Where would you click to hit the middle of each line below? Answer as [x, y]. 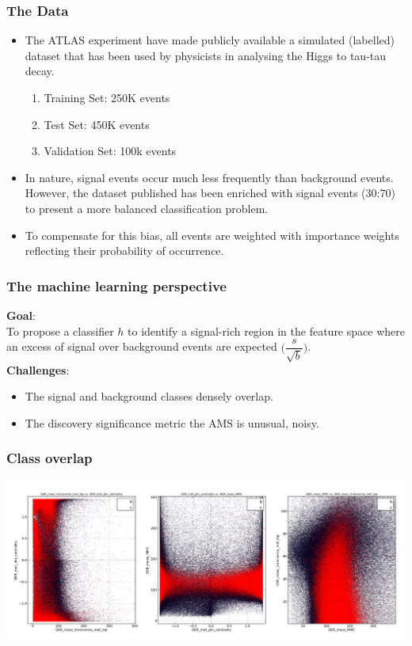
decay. [40, 71]
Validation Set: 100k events [110, 151]
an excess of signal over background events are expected [142, 346]
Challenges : [38, 369]
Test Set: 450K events [97, 124]
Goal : [21, 315]
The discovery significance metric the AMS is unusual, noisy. [172, 422]
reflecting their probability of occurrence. [124, 251]
